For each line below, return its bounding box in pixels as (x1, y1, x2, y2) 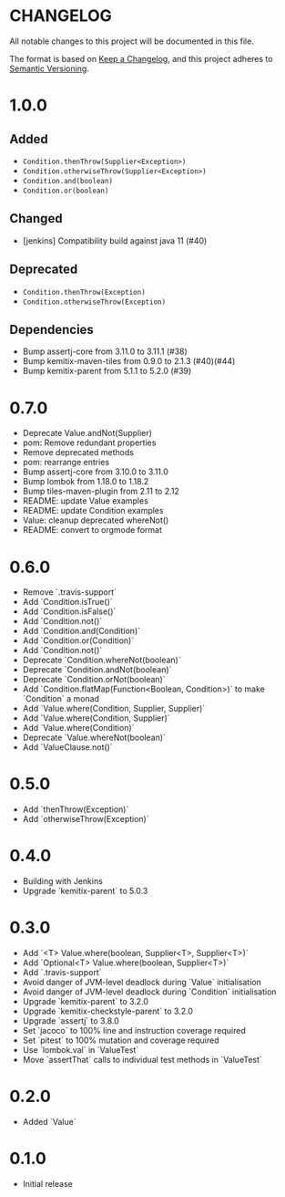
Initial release (22, 1178, 73, 1189)
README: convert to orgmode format (22, 525, 162, 536)
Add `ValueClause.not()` (22, 742, 114, 753)
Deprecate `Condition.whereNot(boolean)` (22, 654, 181, 666)
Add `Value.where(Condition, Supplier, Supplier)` (22, 703, 206, 714)
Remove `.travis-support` (22, 587, 117, 598)
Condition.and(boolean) (22, 176, 114, 185)
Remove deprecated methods (22, 447, 135, 458)
